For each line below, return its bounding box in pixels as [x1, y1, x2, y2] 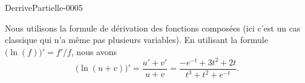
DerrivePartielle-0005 [5, 1, 83, 13]
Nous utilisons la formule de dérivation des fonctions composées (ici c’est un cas [5, 21, 301, 34]
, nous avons [71, 45, 117, 58]
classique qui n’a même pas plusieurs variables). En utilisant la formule [5, 33, 268, 46]
